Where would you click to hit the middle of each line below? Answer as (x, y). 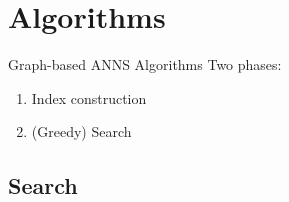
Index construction (89, 97)
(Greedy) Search (81, 131)
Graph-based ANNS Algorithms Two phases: (145, 64)
